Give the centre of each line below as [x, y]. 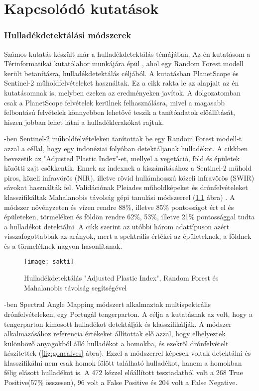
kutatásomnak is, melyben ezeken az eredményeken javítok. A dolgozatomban [122, 92]
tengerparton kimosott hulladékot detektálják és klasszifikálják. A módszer [118, 324]
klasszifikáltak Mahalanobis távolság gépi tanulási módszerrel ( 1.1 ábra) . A [120, 197]
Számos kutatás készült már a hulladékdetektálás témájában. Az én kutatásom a [127, 53]
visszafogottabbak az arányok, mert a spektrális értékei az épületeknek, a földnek [128, 236]
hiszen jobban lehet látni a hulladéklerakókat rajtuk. [84, 122]
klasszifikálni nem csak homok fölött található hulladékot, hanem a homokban [123, 362]
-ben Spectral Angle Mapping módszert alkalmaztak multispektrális [107, 304]
